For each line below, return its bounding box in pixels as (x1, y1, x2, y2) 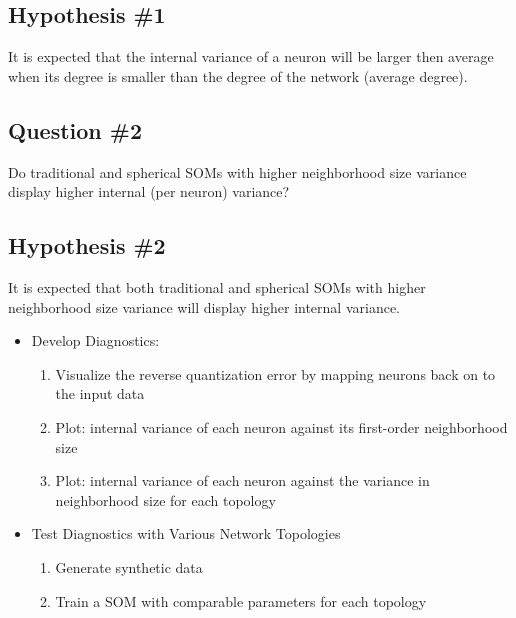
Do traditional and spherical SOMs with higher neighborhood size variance (8, 161, 467, 182)
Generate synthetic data (55, 556, 203, 577)
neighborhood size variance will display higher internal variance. (8, 296, 400, 317)
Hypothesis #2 (8, 230, 166, 261)
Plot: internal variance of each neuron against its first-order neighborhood (55, 416, 508, 437)
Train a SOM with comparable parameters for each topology (55, 590, 427, 611)
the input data (55, 383, 145, 404)
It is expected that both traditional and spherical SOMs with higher (8, 276, 426, 297)
